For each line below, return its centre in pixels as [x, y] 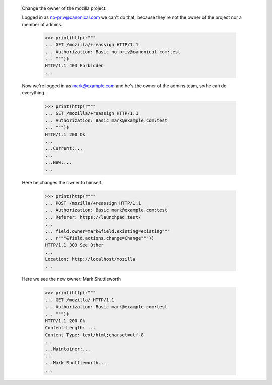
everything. [34, 93]
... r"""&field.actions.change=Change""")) [100, 238]
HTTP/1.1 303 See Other [75, 245]
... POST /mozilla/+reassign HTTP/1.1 [93, 203]
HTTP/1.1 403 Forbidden [75, 66]
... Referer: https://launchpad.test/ [93, 217]
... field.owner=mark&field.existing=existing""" [108, 231]
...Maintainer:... [68, 349]
